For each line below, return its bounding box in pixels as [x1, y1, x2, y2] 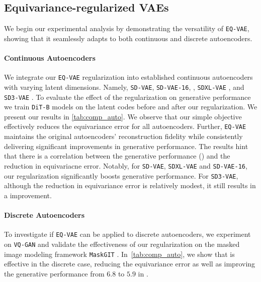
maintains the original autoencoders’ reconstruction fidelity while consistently [4, 131, 243, 142]
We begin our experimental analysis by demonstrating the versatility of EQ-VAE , [4, 23, 249, 34]
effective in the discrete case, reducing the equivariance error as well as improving [4, 258, 255, 269]
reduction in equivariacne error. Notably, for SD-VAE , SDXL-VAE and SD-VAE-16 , [4, 160, 247, 171]
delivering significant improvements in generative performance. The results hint [4, 140, 248, 151]
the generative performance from [4, 268, 105, 278]
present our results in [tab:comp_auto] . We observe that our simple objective [4, 111, 242, 121]
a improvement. [4, 190, 52, 200]
